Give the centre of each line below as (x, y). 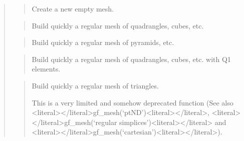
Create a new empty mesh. (73, 8)
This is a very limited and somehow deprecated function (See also (133, 102)
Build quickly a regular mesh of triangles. (95, 85)
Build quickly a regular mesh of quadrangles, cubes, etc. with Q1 (131, 59)
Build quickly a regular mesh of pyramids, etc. (103, 42)
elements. (46, 69)
